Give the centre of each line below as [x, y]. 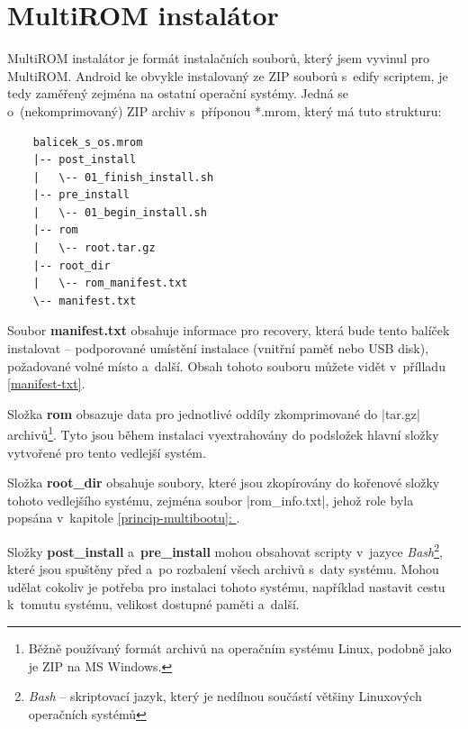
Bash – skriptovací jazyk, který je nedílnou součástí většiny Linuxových [225, 696]
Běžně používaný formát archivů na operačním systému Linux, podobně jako [240, 648]
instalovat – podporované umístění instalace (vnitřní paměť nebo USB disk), [218, 348]
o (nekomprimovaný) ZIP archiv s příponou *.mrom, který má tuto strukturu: [225, 110]
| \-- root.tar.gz [94, 248]
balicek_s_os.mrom [88, 142]
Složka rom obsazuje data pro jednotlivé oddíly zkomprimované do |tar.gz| [214, 413]
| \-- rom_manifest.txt [110, 283]
